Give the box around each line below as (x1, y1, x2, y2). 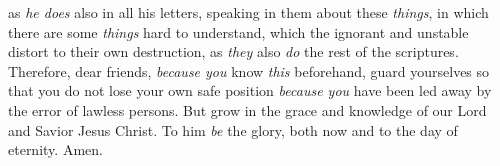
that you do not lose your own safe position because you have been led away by (8, 80, 492, 101)
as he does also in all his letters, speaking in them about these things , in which (8, 2, 489, 22)
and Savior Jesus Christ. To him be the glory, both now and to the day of (8, 119, 458, 140)
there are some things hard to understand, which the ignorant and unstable (8, 21, 469, 42)
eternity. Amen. (8, 139, 103, 160)
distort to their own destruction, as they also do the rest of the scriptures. (8, 41, 459, 62)
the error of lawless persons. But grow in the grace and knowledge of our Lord (8, 99, 487, 120)
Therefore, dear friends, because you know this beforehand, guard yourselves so (8, 60, 490, 81)
